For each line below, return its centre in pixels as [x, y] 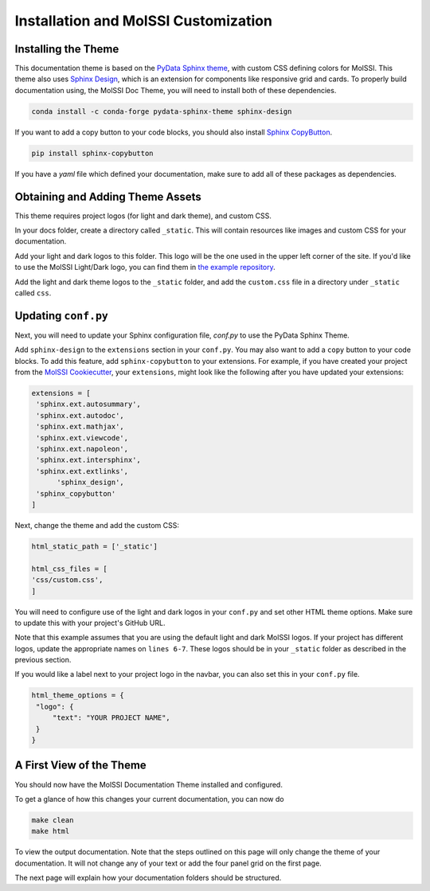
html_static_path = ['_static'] [95, 546]
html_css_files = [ [69, 569]
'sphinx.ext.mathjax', [80, 427]
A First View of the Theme [80, 766]
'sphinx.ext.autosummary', [88, 404]
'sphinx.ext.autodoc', [80, 415]
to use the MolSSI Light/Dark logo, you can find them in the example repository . [145, 268]
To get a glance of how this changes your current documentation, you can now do [149, 799]
